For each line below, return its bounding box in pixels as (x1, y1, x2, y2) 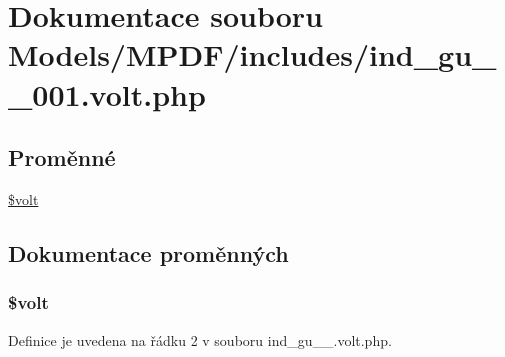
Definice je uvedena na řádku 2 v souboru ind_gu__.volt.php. (8, 329, 392, 350)
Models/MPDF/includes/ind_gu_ (8, 34, 497, 75)
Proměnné (8, 142, 116, 173)
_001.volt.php (8, 73, 206, 114)
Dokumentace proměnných (8, 237, 289, 268)
